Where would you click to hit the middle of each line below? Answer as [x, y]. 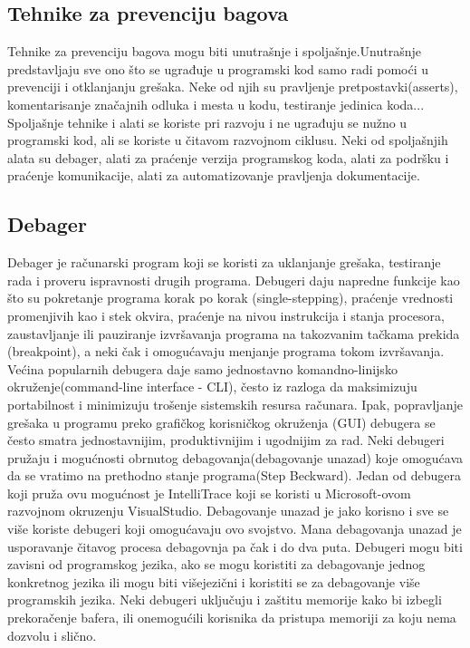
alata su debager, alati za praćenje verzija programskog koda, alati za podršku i [228, 157]
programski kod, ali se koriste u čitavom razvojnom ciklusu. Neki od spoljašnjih [228, 140]
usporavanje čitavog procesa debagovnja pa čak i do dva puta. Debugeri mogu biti [235, 546]
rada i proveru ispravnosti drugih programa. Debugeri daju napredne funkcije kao [234, 280]
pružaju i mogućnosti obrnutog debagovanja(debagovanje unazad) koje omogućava [235, 457]
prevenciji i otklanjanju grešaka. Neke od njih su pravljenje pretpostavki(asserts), [233, 87]
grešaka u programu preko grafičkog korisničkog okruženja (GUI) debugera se [221, 422]
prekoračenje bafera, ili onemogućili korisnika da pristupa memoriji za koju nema [232, 618]
